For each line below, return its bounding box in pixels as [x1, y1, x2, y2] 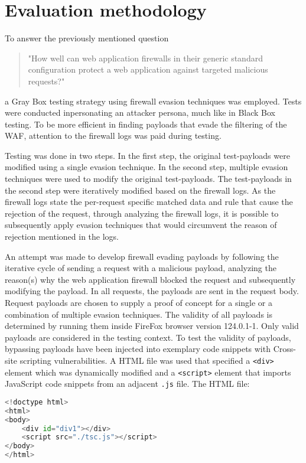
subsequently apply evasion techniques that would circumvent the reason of [5, 219, 277, 231]
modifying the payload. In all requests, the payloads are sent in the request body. [5, 285, 299, 297]
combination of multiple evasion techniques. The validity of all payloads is [5, 308, 272, 320]
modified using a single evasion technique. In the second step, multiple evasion [5, 161, 288, 173]
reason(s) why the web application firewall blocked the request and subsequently [5, 273, 296, 285]
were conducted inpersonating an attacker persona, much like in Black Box [5, 106, 276, 119]
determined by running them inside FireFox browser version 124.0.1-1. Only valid [5, 319, 299, 332]
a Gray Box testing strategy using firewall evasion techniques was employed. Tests [5, 94, 302, 107]
